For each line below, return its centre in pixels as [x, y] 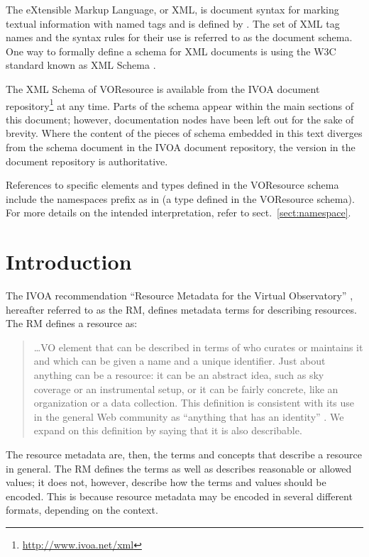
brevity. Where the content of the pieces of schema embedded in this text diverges [184, 133]
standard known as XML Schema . [81, 65]
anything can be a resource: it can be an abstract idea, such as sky [179, 375]
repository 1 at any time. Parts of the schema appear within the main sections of [180, 104]
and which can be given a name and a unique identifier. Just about [180, 361]
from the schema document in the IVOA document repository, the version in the [181, 147]
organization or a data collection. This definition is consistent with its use [194, 403]
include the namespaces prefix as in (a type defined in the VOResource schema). [180, 198]
